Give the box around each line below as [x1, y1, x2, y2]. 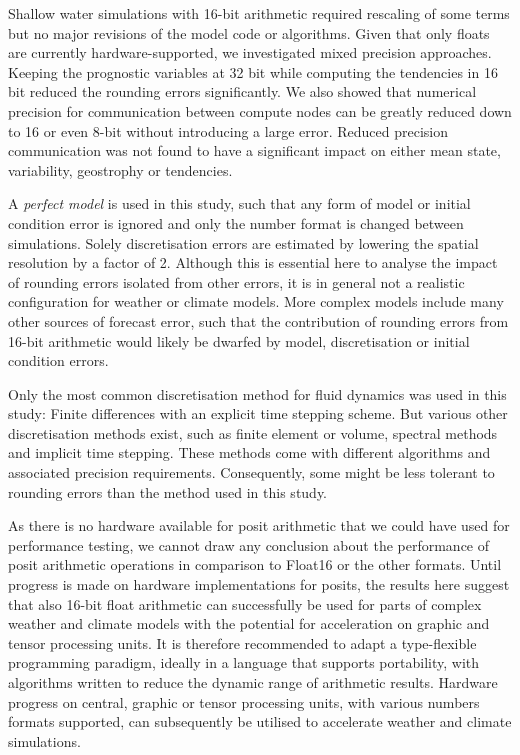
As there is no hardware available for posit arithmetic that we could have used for [8, 515, 510, 536]
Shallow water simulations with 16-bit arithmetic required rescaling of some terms [8, 3, 510, 23]
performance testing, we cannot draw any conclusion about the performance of [8, 534, 490, 555]
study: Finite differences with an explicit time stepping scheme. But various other [8, 403, 508, 424]
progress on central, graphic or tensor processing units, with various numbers [8, 691, 480, 712]
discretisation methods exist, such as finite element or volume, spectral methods [8, 422, 498, 443]
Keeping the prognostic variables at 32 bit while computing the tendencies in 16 [8, 61, 498, 82]
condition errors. [8, 350, 109, 371]
